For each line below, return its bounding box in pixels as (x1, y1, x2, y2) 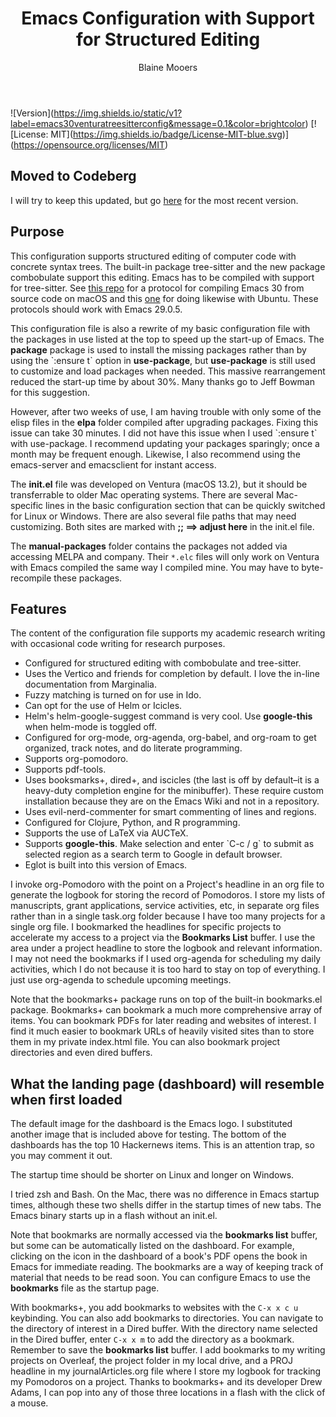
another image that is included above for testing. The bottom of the (10, 1128, 287, 1141)
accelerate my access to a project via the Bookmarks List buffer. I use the (10, 932, 316, 944)
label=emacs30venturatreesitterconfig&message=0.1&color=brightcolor (10, 117, 306, 129)
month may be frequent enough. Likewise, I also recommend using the (10, 448, 301, 460)
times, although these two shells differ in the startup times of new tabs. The (10, 1199, 322, 1211)
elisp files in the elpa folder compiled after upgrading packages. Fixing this (10, 416, 319, 428)
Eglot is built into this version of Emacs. (24, 859, 188, 871)
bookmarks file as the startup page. (10, 1282, 160, 1294)
